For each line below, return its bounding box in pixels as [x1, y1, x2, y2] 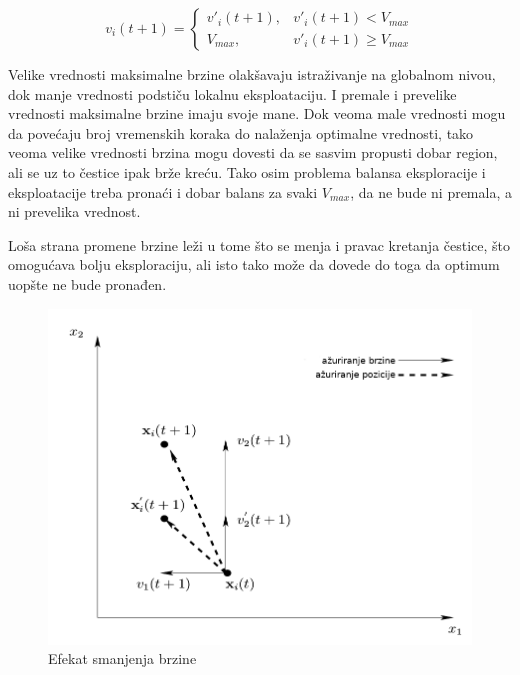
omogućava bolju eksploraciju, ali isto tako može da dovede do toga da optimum [8, 254, 500, 275]
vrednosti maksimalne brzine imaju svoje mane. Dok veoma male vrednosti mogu [8, 103, 506, 124]
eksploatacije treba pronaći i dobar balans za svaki [8, 181, 318, 202]
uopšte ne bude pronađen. [8, 273, 167, 294]
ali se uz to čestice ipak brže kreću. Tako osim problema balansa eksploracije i [8, 161, 486, 182]
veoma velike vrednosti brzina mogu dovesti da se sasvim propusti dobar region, [8, 142, 498, 163]
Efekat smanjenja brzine [48, 648, 197, 669]
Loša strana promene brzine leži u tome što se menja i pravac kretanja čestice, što [8, 234, 511, 255]
